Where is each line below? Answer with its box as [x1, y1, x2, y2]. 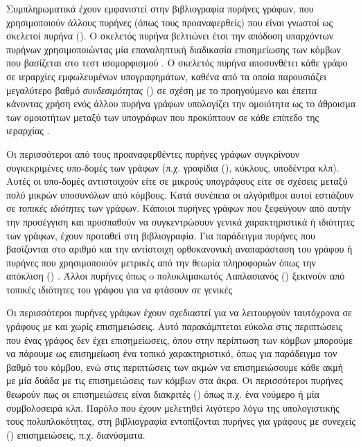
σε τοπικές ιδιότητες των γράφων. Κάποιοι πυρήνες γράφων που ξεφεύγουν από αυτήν [6, 201, 351, 215]
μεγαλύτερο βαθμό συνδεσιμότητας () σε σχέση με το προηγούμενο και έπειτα [6, 82, 317, 97]
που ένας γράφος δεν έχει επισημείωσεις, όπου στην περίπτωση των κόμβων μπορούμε [6, 332, 353, 347]
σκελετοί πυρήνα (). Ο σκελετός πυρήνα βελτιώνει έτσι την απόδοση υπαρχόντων [6, 28, 334, 43]
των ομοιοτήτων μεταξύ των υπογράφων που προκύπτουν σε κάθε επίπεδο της [6, 109, 319, 124]
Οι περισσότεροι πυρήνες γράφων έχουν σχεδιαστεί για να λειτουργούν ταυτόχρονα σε [6, 305, 352, 320]
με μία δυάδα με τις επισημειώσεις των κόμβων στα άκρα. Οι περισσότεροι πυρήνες [6, 373, 343, 387]
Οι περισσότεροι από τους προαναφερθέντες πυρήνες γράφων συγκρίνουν [6, 146, 300, 161]
